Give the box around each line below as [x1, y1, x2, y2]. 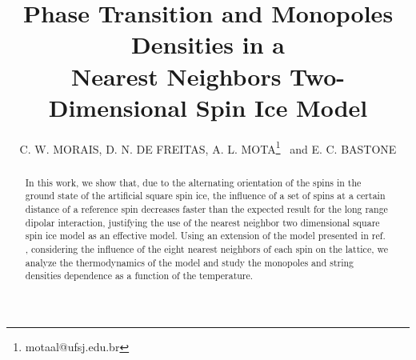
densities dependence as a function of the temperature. [25, 269, 254, 282]
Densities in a [131, 28, 285, 61]
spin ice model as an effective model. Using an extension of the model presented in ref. [25, 229, 386, 242]
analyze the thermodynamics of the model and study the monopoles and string [25, 255, 354, 269]
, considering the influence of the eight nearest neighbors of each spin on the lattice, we [25, 242, 388, 256]
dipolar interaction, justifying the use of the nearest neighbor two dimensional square [25, 215, 380, 229]
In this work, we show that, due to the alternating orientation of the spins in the [25, 175, 362, 189]
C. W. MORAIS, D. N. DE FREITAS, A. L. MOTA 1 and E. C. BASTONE [19, 138, 397, 157]
